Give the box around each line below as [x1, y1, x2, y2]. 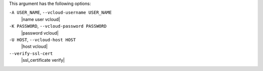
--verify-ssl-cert [9, 51, 53, 56]
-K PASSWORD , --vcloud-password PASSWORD [9, 23, 107, 29]
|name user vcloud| [21, 16, 60, 22]
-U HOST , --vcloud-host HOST [9, 36, 76, 42]
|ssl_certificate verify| [21, 57, 65, 63]
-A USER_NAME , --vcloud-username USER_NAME [9, 10, 112, 16]
